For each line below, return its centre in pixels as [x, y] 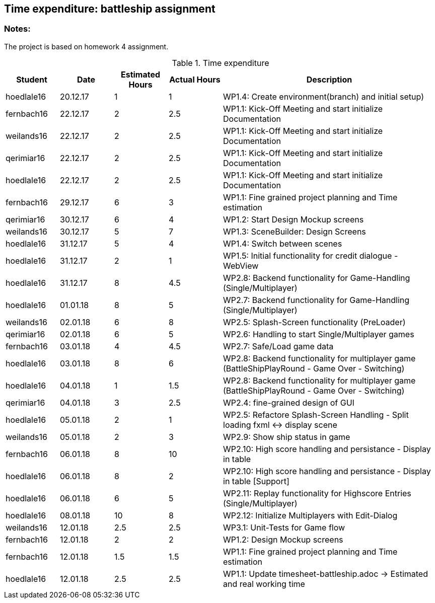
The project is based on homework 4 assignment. [86, 46]
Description [329, 79]
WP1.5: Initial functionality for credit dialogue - [311, 255]
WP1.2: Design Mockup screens [283, 539]
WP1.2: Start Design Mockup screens [294, 219]
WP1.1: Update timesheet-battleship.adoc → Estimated [325, 574]
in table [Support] [256, 481]
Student [32, 79]
